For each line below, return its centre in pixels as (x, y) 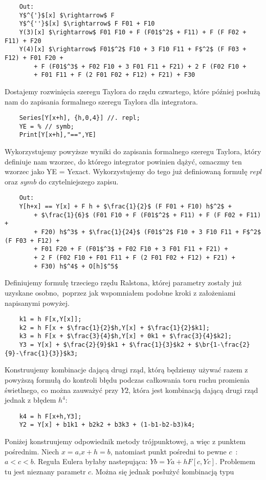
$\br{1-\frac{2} (223, 345)
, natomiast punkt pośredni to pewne (168, 451)
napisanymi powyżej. (37, 302)
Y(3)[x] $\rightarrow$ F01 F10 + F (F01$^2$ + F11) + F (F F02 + (133, 32)
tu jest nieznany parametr (45, 471)
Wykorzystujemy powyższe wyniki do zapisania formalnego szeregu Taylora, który (133, 151)
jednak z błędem (30, 400)
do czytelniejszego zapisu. (79, 181)
